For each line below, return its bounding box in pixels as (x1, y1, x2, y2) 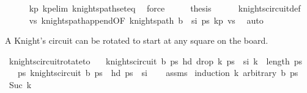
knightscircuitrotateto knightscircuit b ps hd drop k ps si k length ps (9, 54, 303, 67)
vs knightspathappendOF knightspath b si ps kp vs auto (29, 13, 264, 26)
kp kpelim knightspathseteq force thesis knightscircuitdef (29, 2, 301, 14)
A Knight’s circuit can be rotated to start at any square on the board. (5, 34, 268, 47)
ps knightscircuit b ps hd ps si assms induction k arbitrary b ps (17, 66, 298, 79)
